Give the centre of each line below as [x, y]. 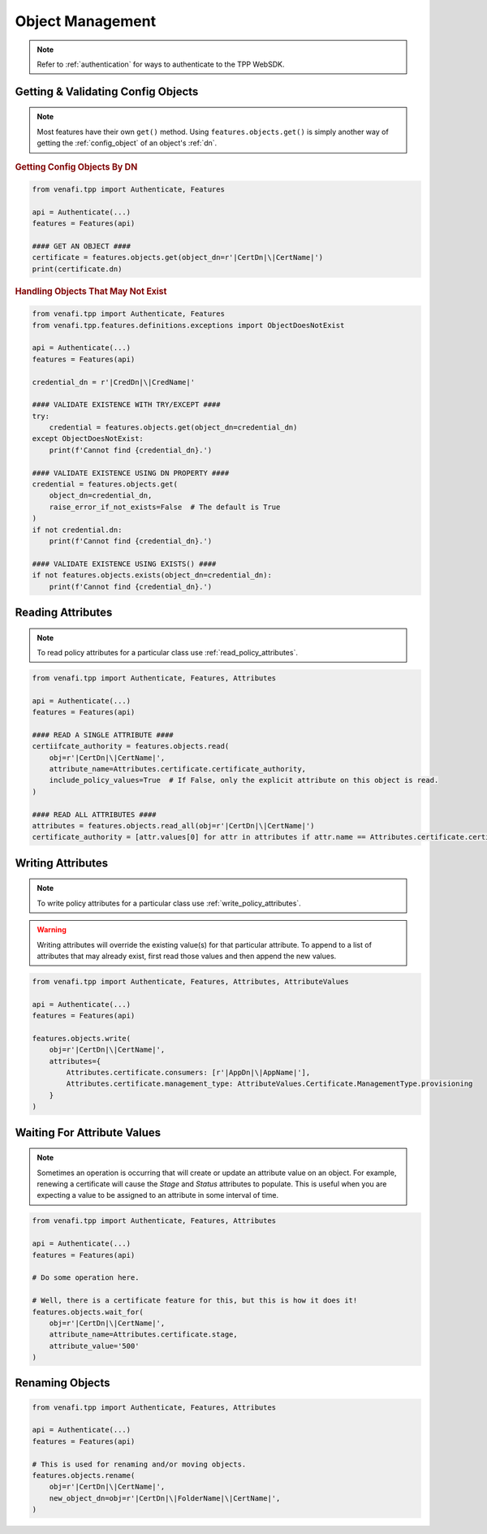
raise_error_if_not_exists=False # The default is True [165, 507]
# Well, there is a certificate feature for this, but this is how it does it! [195, 1301]
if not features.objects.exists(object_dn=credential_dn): [152, 575]
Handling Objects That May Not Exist [91, 291]
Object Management [86, 21]
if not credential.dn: [77, 529]
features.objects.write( [82, 1038]
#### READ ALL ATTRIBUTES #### [95, 815]
